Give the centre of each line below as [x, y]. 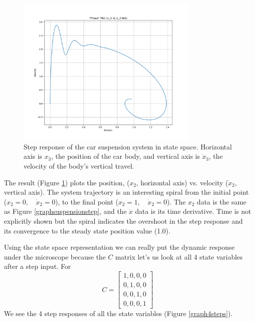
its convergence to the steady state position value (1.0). [87, 230]
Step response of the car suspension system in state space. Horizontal [128, 146]
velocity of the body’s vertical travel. [79, 166]
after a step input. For [38, 266]
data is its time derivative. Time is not [193, 211]
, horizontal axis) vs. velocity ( [182, 182]
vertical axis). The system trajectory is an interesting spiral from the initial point [127, 192]
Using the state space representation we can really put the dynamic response [119, 247]
